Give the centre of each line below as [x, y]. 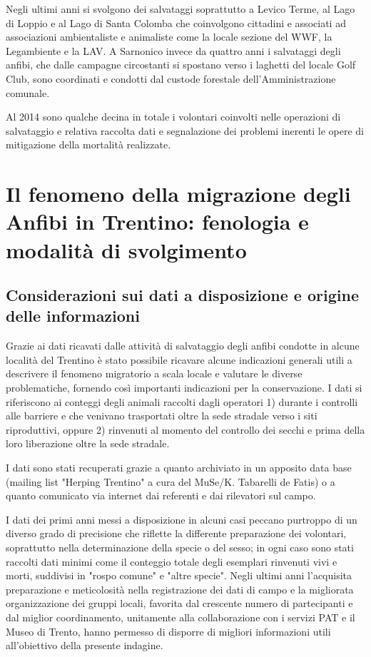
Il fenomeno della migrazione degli [178, 194]
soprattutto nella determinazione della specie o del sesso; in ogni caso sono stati [180, 547]
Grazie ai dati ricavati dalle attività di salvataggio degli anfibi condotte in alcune [183, 346]
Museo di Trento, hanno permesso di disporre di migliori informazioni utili [168, 631]
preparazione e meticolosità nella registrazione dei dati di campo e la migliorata [180, 589]
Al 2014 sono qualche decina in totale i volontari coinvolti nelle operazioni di [173, 117]
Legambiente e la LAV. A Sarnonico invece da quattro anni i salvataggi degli [173, 50]
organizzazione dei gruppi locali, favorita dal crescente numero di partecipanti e [179, 603]
